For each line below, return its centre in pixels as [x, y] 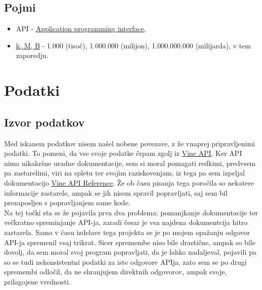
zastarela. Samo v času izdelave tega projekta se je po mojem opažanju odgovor [127, 232]
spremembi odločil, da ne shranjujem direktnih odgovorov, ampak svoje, [116, 272]
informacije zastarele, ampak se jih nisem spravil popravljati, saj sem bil [116, 192]
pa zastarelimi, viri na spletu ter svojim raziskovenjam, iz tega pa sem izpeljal [124, 173]
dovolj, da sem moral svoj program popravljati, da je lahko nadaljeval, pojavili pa [130, 252]
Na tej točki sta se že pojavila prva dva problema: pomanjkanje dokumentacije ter [131, 212]
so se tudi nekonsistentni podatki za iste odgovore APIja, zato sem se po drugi [125, 262]
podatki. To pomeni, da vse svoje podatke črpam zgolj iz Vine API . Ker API [123, 153]
